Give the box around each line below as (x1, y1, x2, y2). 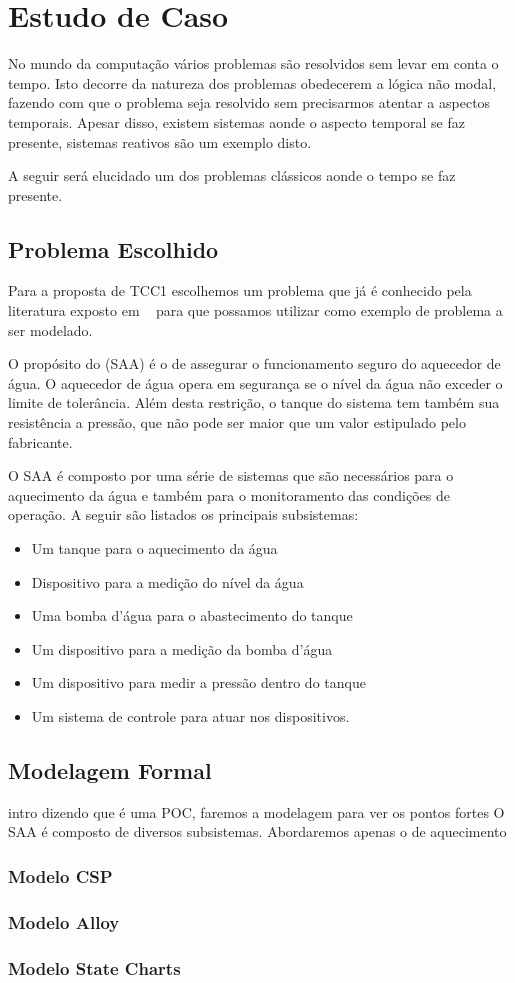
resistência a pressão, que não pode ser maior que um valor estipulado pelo (8, 412, 466, 433)
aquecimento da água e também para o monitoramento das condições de (8, 484, 450, 505)
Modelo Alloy (8, 909, 120, 934)
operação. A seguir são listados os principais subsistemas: (8, 504, 359, 525)
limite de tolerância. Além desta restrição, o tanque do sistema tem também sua (8, 392, 500, 413)
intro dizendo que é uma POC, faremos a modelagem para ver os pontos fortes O (8, 801, 505, 822)
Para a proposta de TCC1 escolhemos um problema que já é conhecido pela (8, 280, 472, 301)
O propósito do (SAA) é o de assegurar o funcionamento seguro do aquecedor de (8, 353, 501, 374)
